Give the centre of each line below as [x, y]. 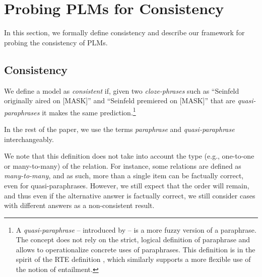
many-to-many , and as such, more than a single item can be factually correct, [124, 176]
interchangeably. [29, 139]
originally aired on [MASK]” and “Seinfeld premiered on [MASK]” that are [120, 100]
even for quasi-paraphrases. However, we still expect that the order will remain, [127, 185]
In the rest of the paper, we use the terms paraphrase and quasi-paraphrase [119, 129]
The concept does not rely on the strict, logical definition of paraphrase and [133, 239]
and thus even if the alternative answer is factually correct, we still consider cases [130, 195]
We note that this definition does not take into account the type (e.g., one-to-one [129, 156]
